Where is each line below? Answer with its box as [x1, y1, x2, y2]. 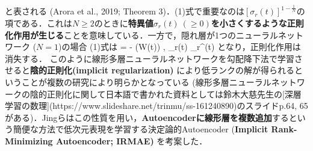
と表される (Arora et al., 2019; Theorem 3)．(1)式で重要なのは [5, 5, 244, 17]
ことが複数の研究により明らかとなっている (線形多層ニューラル [21, 75, 271, 88]
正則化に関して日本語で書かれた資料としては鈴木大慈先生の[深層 [46, 87, 302, 100]
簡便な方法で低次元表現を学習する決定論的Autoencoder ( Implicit [13, 123, 268, 135]
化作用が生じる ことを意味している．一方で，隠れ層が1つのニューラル [5, 28, 279, 41]
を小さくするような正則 [211, 16, 304, 29]
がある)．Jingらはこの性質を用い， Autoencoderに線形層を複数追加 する [5, 111, 289, 123]
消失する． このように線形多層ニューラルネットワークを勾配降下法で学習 [5, 52, 294, 64]
